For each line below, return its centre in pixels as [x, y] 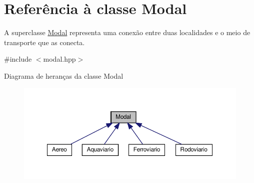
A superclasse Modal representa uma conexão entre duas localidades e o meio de [127, 32]
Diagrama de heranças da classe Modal [64, 75]
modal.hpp [59, 59]
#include [18, 59]
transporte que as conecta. [44, 42]
